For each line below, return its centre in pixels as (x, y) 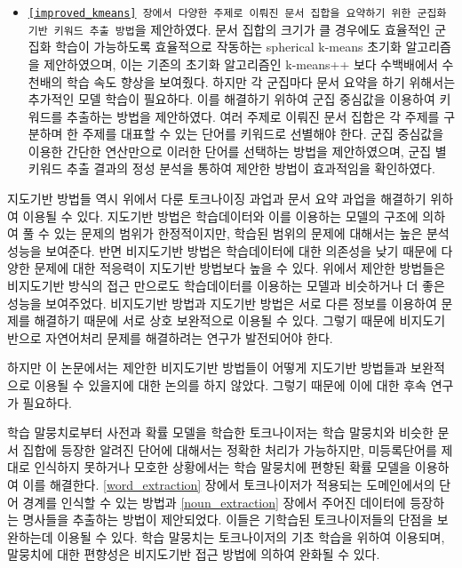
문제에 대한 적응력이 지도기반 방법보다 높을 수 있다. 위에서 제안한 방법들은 (240, 268)
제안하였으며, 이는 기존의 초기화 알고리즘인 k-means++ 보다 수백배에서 (241, 64)
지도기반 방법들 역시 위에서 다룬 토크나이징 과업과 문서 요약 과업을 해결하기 (217, 199)
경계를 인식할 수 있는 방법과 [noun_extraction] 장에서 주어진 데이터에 (214, 502)
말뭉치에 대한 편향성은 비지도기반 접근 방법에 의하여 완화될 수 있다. (194, 554)
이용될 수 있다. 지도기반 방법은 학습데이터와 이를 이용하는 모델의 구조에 (220, 216)
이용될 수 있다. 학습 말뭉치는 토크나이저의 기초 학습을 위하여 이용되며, (251, 536)
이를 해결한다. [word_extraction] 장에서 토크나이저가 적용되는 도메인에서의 (229, 484)
